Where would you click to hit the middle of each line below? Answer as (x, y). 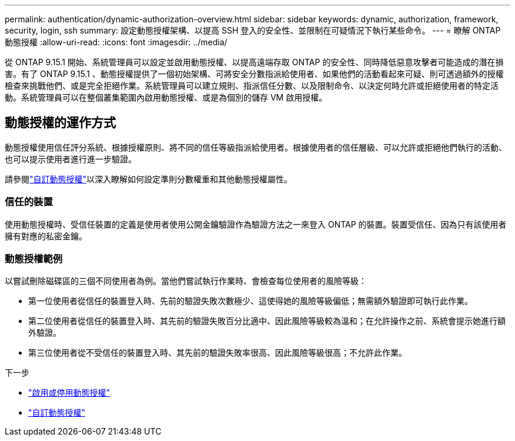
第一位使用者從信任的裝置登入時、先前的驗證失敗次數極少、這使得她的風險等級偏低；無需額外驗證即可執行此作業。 (250, 301)
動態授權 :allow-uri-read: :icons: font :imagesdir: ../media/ (116, 42)
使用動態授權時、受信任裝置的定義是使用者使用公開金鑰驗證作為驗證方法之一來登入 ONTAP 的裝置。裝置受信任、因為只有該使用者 (256, 224)
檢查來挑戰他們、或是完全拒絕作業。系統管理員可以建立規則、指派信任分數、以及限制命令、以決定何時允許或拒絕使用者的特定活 (252, 86)
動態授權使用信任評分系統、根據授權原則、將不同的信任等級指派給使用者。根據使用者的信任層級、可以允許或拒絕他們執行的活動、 (256, 147)
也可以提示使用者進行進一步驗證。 (71, 159)
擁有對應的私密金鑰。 (46, 236)
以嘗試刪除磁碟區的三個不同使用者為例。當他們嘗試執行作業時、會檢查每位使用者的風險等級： (186, 281)
